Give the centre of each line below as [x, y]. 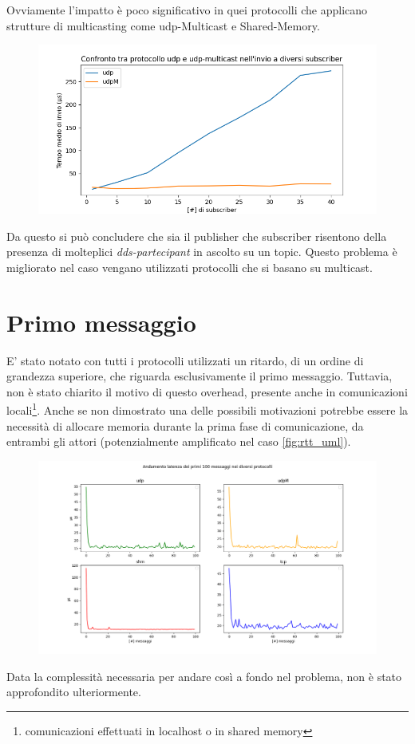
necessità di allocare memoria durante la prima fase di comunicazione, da [185, 425]
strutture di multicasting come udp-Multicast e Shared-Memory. [163, 25]
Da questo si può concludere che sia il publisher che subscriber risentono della [197, 236]
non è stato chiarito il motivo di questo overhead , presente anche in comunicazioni [207, 391]
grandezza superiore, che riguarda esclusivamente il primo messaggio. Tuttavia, [200, 376]
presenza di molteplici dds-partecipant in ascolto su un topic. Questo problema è [202, 252]
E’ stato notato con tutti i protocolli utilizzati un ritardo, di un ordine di [185, 360]
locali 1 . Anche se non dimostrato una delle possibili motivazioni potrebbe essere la [207, 409]
